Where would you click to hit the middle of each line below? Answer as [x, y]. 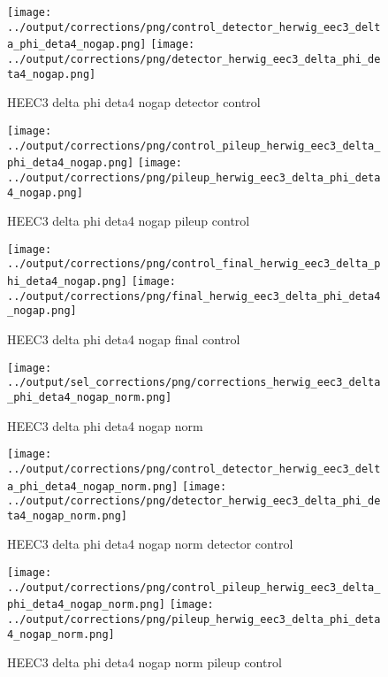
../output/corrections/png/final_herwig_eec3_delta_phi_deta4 [194, 296]
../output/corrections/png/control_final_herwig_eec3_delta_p [194, 264]
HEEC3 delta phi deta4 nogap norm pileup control [145, 662]
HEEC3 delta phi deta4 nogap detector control [134, 102]
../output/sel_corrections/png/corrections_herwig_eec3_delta [194, 383]
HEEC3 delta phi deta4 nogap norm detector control [150, 544]
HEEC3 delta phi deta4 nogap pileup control [129, 221]
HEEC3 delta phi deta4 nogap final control [124, 339]
